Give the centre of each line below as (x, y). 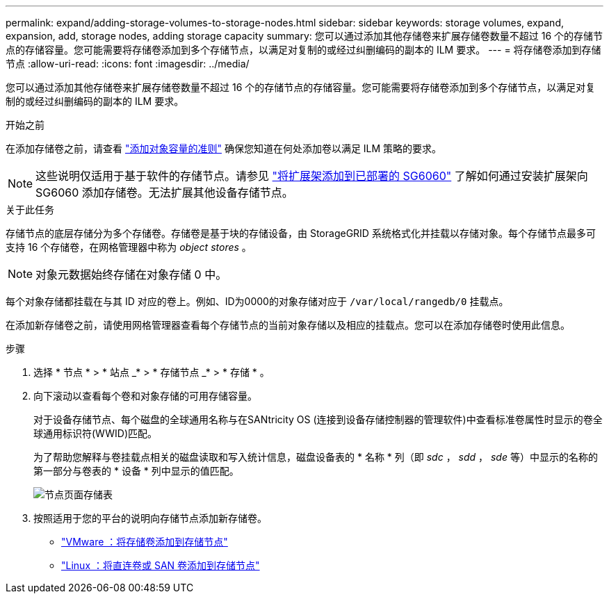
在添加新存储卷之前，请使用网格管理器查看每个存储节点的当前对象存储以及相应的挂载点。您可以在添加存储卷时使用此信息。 (288, 325)
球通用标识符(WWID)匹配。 (96, 433)
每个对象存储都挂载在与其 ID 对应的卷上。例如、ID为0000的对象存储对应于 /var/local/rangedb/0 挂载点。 (257, 301)
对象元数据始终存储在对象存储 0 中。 (131, 274)
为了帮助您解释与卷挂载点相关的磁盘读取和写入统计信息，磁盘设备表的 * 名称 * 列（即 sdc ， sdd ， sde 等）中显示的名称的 (316, 457)
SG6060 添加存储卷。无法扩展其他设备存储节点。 (164, 192)
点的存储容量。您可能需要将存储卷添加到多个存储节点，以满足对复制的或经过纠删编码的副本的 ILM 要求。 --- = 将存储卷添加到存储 (303, 50)
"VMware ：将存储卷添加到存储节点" (145, 542)
